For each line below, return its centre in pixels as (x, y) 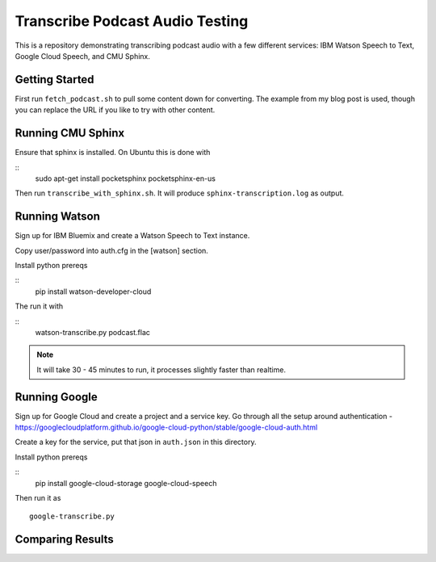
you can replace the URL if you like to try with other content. (115, 110)
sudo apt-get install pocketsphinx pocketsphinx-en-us (125, 178)
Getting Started (55, 80)
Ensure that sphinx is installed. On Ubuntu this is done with (113, 153)
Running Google (57, 397)
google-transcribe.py (72, 516)
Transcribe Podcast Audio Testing (132, 21)
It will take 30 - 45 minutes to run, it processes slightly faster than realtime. (161, 369)
